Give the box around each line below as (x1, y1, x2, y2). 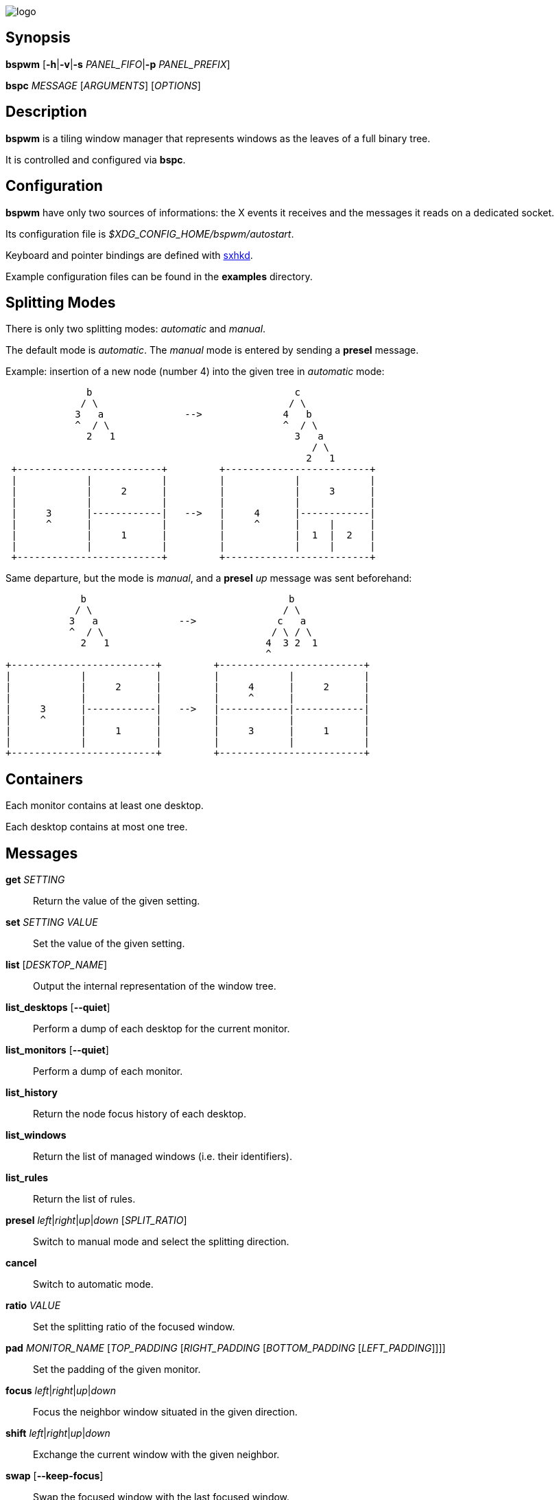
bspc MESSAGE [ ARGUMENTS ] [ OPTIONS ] (5, 79, 201, 91)
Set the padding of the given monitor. (33, 1363, 201, 1376)
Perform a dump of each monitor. (33, 1065, 183, 1078)
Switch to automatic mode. (33, 1278, 154, 1291)
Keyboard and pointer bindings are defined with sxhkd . (5, 249, 253, 261)
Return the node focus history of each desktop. (33, 1108, 246, 1120)
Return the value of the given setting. (33, 895, 200, 907)
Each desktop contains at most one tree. (5, 821, 188, 833)
